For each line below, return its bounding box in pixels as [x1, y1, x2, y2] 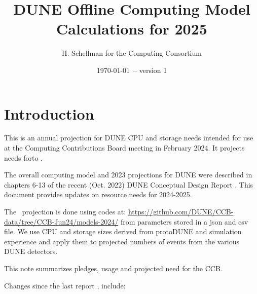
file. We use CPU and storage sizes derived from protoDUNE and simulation [4, 226, 242, 237]
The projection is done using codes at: [4, 206, 126, 216]
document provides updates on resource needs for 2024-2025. [4, 189, 192, 200]
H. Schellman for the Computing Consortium [62, 48, 202, 58]
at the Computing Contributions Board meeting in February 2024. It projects [4, 142, 245, 153]
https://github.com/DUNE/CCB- [128, 206, 234, 216]
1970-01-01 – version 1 [96, 64, 167, 75]
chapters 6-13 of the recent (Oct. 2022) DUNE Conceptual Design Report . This [4, 179, 253, 190]
